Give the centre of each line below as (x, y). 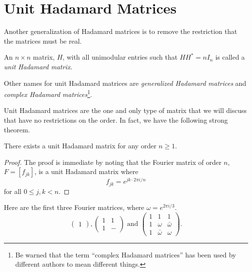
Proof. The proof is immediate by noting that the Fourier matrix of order (113, 162)
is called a (230, 57)
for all (13, 191)
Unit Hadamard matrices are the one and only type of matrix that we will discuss (125, 110)
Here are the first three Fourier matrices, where (74, 207)
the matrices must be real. (43, 40)
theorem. (17, 129)
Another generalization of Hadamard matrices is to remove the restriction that (121, 31)
